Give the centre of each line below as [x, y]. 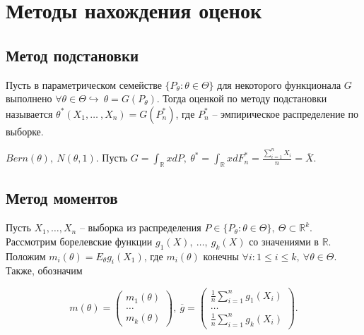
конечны [221, 256]
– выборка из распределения [140, 227]
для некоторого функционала [279, 84]
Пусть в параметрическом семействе [84, 84]
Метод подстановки [72, 55]
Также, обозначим [44, 270]
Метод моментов [62, 198]
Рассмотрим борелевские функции [79, 241]
